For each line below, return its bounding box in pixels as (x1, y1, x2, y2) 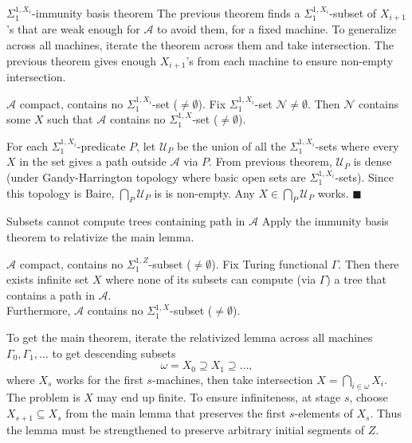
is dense (353, 153, 392, 170)
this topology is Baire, (6, 184, 115, 201)
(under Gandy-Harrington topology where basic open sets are (6, 169, 306, 186)
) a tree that (326, 271, 386, 288)
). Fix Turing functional (211, 255, 328, 272)
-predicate (77, 137, 126, 154)
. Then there (338, 255, 399, 272)
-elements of (294, 405, 353, 421)
